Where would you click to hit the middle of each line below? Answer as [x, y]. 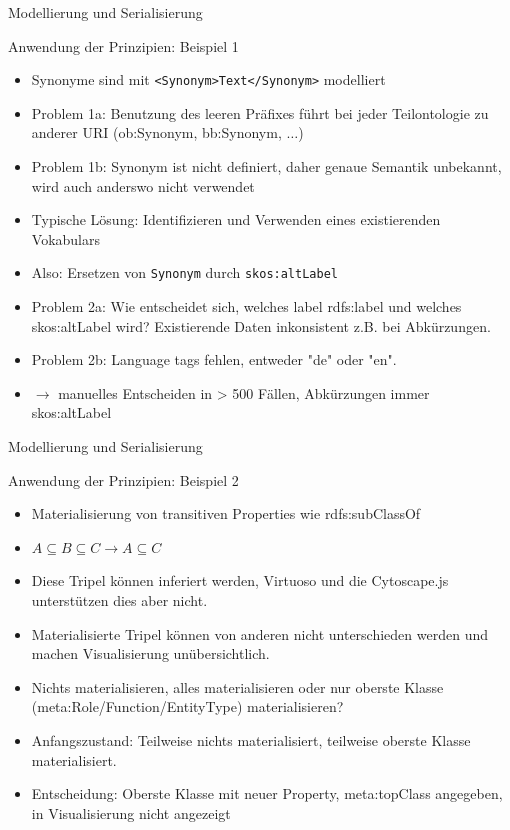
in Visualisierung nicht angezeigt [131, 812]
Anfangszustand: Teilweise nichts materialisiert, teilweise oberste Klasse [251, 739]
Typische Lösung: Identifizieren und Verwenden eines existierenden [236, 219]
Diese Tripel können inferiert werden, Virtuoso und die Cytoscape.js [240, 580]
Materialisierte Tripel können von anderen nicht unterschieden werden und [259, 633]
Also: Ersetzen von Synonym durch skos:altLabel [184, 272]
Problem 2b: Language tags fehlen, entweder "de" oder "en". [214, 359]
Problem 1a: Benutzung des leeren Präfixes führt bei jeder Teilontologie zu [260, 112]
